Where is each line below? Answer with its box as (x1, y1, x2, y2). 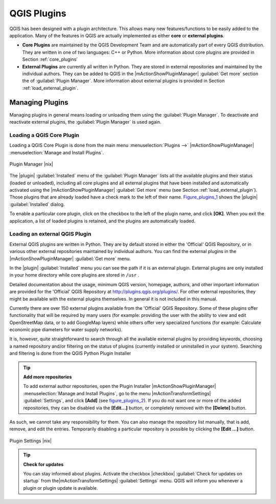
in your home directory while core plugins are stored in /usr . (9, 272, 140, 278)
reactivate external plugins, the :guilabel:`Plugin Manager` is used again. (9, 119, 162, 125)
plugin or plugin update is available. (23, 485, 98, 491)
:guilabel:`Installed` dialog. (9, 201, 65, 207)
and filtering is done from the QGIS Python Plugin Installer (9, 350, 131, 356)
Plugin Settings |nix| (9, 438, 52, 444)
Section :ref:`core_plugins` (22, 56, 78, 62)
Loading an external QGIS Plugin (9, 231, 91, 238)
